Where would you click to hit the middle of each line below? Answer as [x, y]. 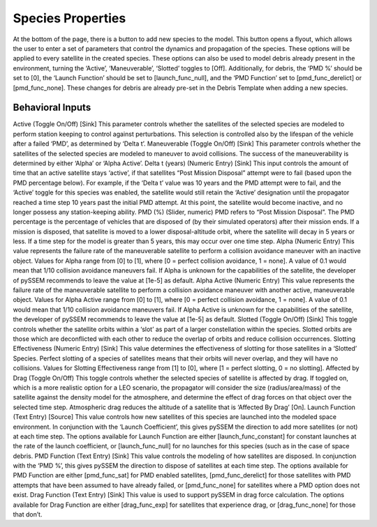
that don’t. [28, 514]
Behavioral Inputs [52, 108]
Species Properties [69, 18]
